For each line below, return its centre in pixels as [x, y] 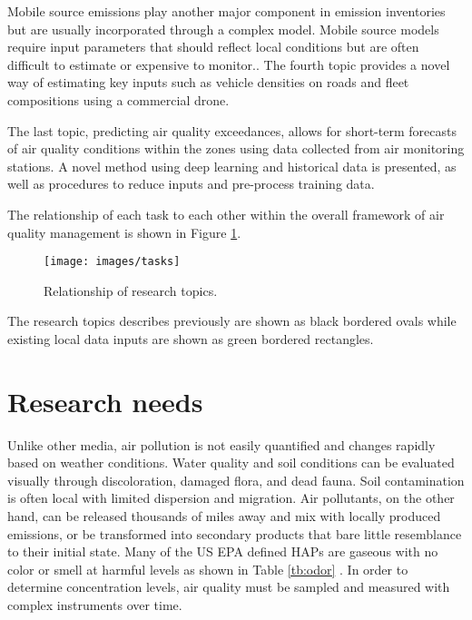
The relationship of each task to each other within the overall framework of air [226, 214]
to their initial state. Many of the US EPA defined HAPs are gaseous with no [223, 551]
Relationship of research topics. [131, 290]
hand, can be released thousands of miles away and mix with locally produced [224, 516]
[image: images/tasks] [112, 262]
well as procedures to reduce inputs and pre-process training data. [191, 184]
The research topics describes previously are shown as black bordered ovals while [232, 321]
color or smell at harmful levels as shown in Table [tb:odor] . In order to [208, 569]
